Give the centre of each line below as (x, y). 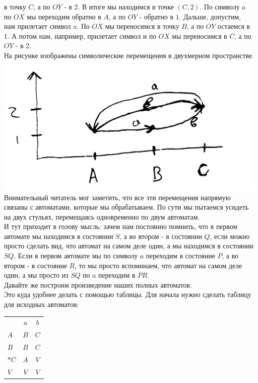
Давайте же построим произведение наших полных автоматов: (98, 284)
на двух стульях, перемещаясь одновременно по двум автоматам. (102, 216)
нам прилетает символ (37, 26)
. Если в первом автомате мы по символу (76, 256)
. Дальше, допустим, (210, 16)
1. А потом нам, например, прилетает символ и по (80, 36)
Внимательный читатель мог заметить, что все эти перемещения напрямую (118, 197)
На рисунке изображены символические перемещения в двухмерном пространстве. (129, 55)
